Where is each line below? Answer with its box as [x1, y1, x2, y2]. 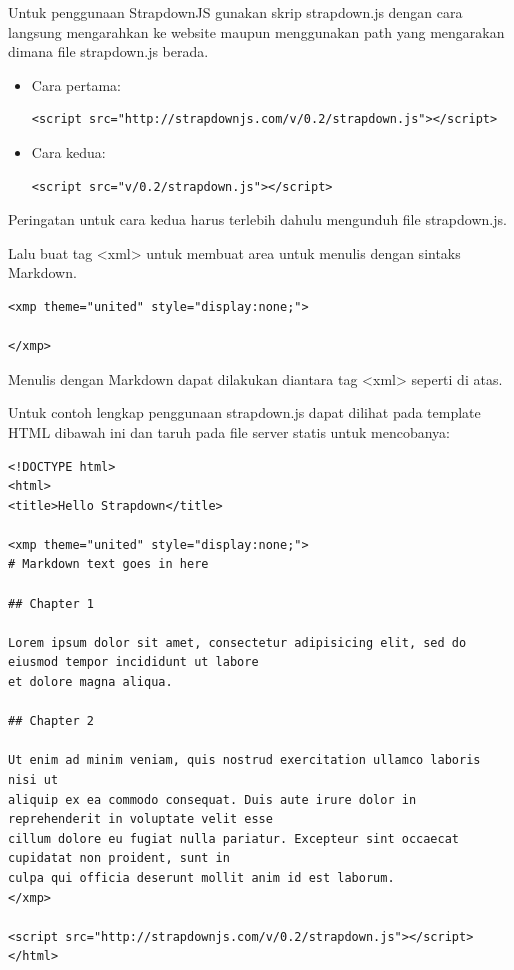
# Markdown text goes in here [8, 557, 209, 572]
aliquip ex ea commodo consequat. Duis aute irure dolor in [8, 792, 417, 807]
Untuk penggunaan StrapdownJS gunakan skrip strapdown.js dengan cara [8, 2, 463, 22]
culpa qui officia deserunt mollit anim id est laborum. [8, 870, 395, 885]
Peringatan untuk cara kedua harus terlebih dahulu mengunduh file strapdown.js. [8, 209, 507, 230]
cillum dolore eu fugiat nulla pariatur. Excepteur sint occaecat [8, 831, 460, 846]
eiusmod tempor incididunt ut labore [8, 655, 259, 670]
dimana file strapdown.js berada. [8, 41, 209, 62]
